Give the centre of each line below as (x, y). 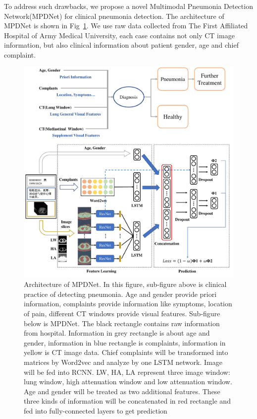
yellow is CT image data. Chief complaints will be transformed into (126, 352)
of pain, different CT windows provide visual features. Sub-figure (122, 313)
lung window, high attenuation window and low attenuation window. (128, 382)
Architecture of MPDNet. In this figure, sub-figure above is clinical (125, 284)
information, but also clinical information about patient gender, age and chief (121, 45)
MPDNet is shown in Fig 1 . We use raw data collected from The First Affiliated (126, 26)
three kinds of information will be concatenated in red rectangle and (127, 401)
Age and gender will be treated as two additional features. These (122, 391)
